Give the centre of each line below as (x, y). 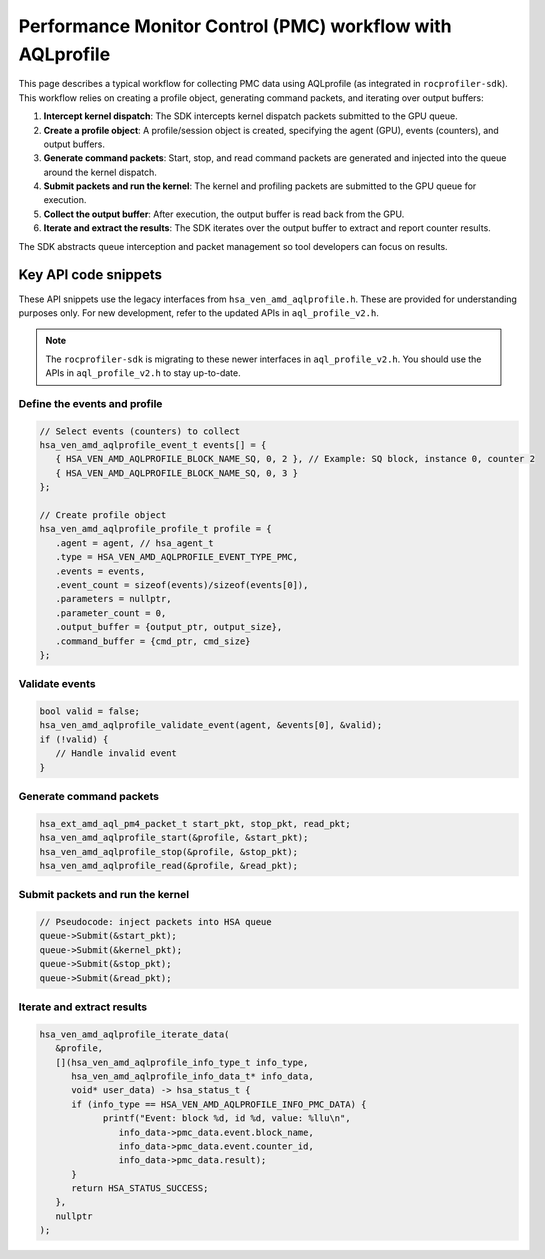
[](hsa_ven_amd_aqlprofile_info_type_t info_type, (182, 1062)
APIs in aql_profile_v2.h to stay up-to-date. (143, 373)
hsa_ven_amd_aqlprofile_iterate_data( (134, 1034)
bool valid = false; (89, 711)
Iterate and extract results (83, 1007)
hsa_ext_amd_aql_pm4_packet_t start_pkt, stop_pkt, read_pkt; (195, 823)
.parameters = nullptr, (113, 599)
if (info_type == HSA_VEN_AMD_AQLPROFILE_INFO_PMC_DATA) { (219, 1104)
